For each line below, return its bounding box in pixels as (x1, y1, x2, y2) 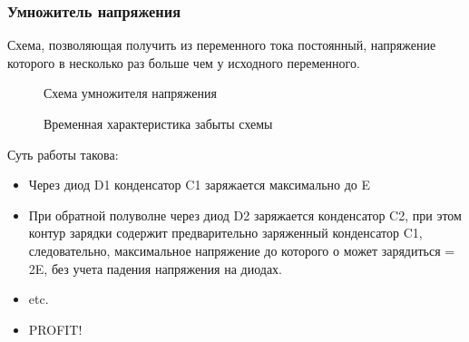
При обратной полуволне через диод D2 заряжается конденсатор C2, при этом (28, 205, 462, 224)
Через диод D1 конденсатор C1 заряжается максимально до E (28, 175, 371, 194)
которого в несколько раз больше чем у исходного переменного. (7, 53, 360, 72)
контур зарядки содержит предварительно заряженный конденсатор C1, (28, 223, 423, 242)
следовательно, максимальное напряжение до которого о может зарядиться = (28, 240, 455, 259)
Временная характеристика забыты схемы (44, 114, 273, 132)
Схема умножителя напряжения (44, 83, 217, 103)
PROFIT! (28, 319, 83, 338)
